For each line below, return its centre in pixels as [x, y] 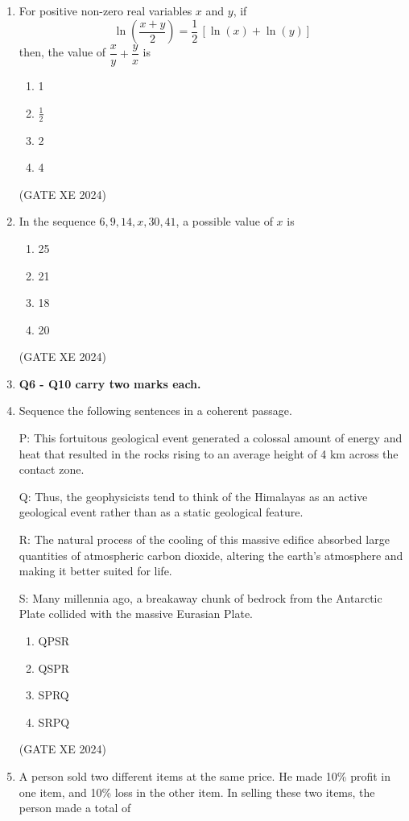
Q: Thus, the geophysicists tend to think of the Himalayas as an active [193, 496]
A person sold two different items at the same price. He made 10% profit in [205, 775]
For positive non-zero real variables [105, 10]
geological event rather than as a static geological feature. [161, 512]
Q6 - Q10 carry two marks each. [110, 383]
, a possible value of [224, 221]
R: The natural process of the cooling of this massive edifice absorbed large [204, 539]
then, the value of [62, 52]
